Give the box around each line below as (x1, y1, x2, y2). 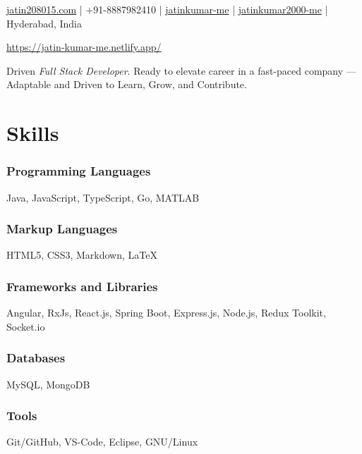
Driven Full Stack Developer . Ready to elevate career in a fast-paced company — (6, 63, 356, 78)
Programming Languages (6, 162, 151, 180)
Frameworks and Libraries (6, 277, 158, 295)
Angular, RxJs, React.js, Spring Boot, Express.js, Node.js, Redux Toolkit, (6, 305, 326, 320)
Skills (6, 118, 59, 147)
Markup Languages (6, 220, 118, 238)
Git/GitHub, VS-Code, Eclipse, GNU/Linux (6, 434, 198, 449)
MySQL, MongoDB (6, 376, 90, 391)
